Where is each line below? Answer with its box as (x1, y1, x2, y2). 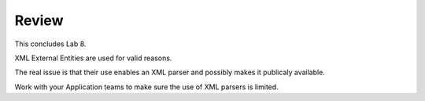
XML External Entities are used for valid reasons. (14, 53, 172, 63)
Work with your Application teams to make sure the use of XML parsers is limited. (14, 82, 279, 92)
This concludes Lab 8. (14, 39, 87, 49)
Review (14, 12, 64, 29)
